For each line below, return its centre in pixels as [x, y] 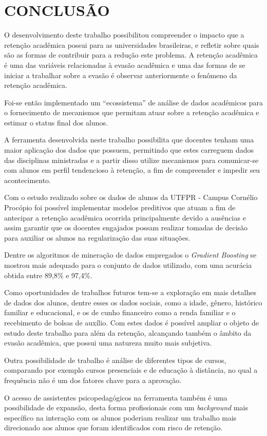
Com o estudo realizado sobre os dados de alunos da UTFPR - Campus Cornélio [131, 197]
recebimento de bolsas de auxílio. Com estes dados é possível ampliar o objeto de [132, 322]
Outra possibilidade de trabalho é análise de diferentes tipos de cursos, [115, 360]
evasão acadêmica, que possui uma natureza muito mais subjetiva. [108, 343]
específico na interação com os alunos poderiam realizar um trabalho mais [120, 417]
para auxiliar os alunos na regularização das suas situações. [97, 237]
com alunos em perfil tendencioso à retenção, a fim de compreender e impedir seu [132, 170]
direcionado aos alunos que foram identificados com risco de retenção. [113, 428]
